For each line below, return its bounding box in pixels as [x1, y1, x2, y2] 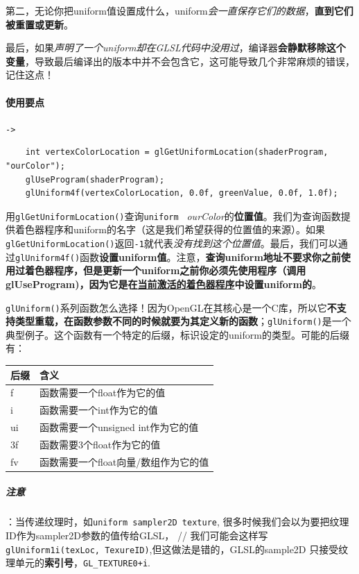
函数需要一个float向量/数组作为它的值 [40, 454, 209, 469]
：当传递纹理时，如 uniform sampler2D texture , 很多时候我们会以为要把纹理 [6, 514, 349, 529]
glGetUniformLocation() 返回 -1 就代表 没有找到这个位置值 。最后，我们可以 [6, 236, 338, 251]
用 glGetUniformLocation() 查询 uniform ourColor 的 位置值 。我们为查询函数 [6, 208, 341, 223]
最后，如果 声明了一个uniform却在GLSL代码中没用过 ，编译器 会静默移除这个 [6, 40, 346, 55]
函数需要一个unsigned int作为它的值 [40, 420, 199, 434]
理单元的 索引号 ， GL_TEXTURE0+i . [6, 555, 150, 570]
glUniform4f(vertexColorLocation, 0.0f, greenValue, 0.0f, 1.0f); [25, 188, 338, 199]
